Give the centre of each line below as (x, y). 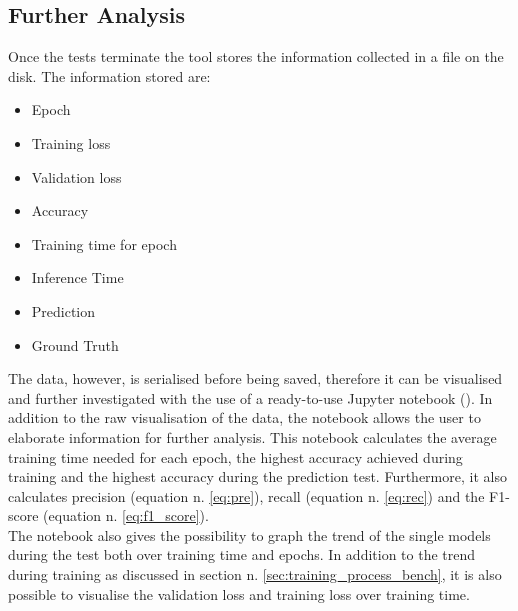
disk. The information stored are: (109, 75)
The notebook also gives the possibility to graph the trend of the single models (249, 534)
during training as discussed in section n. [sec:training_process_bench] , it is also (255, 574)
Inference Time (77, 277)
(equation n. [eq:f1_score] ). (126, 515)
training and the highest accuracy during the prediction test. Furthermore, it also (257, 476)
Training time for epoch (104, 243)
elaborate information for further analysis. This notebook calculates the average (252, 436)
